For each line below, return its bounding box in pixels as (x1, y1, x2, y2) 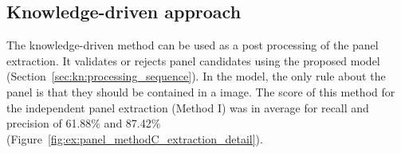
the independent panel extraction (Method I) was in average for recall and (6, 99, 369, 116)
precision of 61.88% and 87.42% (6, 115, 161, 131)
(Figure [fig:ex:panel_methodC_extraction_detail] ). (6, 130, 263, 147)
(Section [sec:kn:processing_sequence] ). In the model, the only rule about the (6, 68, 386, 84)
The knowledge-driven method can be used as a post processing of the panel (6, 37, 379, 53)
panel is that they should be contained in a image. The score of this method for (6, 83, 395, 100)
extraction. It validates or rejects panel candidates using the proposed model (6, 52, 380, 69)
